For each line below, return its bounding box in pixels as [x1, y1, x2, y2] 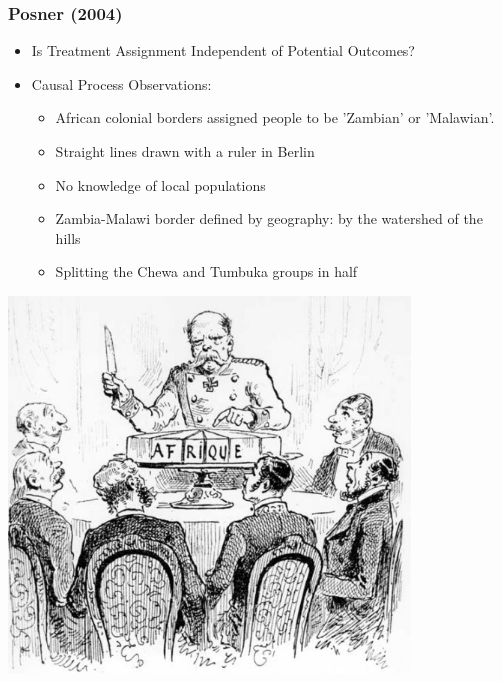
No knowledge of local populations [55, 174, 266, 195]
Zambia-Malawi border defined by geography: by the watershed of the [55, 208, 483, 229]
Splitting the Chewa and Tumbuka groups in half [55, 261, 358, 282]
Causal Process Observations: [31, 73, 212, 94]
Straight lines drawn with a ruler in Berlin [55, 141, 315, 161]
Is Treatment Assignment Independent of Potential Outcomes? [31, 40, 415, 61]
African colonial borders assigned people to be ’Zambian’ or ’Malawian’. [55, 107, 495, 128]
